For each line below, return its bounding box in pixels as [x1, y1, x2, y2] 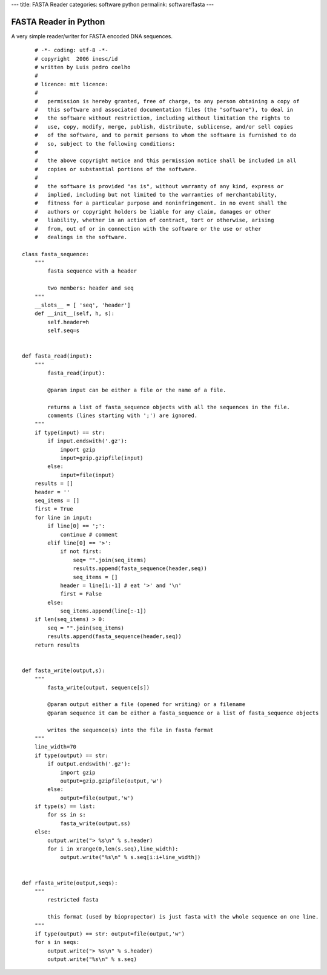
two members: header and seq [47, 285, 134, 291]
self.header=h [47, 319, 90, 325]
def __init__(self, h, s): [34, 310, 115, 317]
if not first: [60, 548, 102, 555]
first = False [60, 591, 102, 597]
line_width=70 [34, 744, 77, 750]
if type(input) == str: [34, 429, 105, 436]
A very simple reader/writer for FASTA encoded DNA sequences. [11, 32, 173, 39]
